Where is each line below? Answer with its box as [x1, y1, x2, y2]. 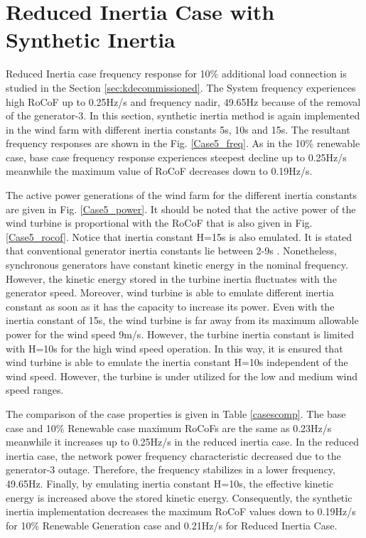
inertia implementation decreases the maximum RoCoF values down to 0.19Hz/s [6, 504, 356, 519]
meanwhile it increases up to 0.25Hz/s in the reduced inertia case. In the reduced [6, 434, 360, 449]
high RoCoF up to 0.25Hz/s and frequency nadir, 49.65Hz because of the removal [6, 94, 361, 109]
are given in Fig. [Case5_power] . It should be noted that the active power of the [6, 201, 356, 216]
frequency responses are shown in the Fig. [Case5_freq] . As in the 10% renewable [6, 136, 360, 151]
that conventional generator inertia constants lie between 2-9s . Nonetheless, [6, 243, 337, 258]
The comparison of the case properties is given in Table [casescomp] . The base [6, 406, 346, 421]
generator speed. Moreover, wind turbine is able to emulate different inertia [6, 285, 334, 300]
